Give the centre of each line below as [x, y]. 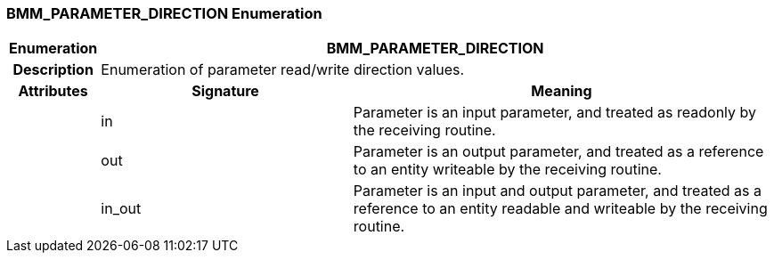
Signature [225, 91]
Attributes [53, 91]
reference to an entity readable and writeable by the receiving [560, 209]
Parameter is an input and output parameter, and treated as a [558, 191]
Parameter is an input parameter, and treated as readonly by [555, 113]
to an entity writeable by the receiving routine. [507, 170]
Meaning [562, 91]
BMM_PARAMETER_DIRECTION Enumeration [164, 13]
